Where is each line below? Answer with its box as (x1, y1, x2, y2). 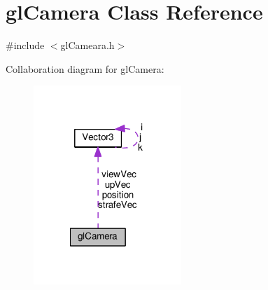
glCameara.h (60, 38, 115, 53)
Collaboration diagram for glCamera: (6, 61, 164, 76)
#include (6, 38, 45, 53)
